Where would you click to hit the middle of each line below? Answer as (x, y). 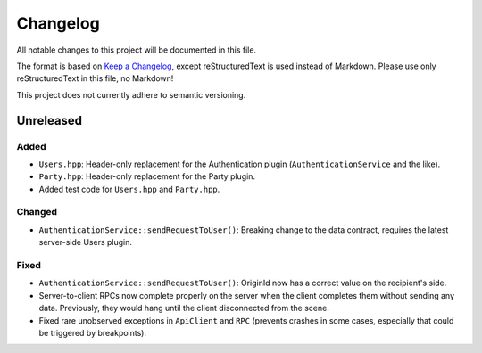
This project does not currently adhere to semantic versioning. (131, 94)
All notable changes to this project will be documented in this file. (137, 50)
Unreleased (50, 120)
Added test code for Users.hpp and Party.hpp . (129, 189)
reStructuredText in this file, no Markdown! (95, 78)
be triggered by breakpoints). (93, 332)
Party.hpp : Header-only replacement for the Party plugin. (147, 176)
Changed (37, 212)
